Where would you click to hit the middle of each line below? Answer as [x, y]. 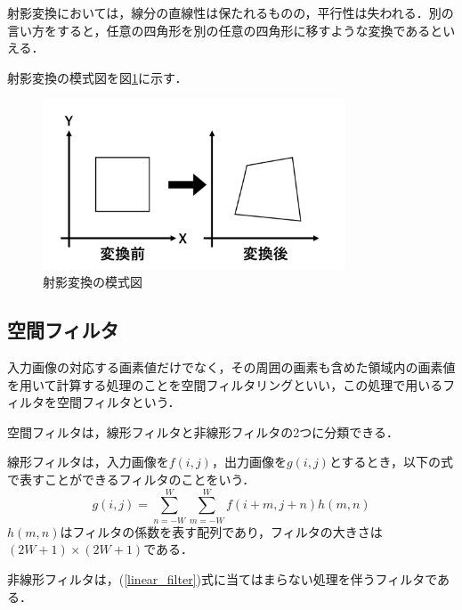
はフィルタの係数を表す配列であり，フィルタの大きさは [221, 531]
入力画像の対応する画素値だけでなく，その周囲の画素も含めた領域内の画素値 [231, 367]
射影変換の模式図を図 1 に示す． [97, 77]
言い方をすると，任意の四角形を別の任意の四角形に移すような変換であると [225, 30]
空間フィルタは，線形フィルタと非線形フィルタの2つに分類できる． [203, 431]
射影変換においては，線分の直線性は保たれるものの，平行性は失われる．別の [231, 12]
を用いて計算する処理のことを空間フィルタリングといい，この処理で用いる [225, 384]
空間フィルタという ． [118, 402]
